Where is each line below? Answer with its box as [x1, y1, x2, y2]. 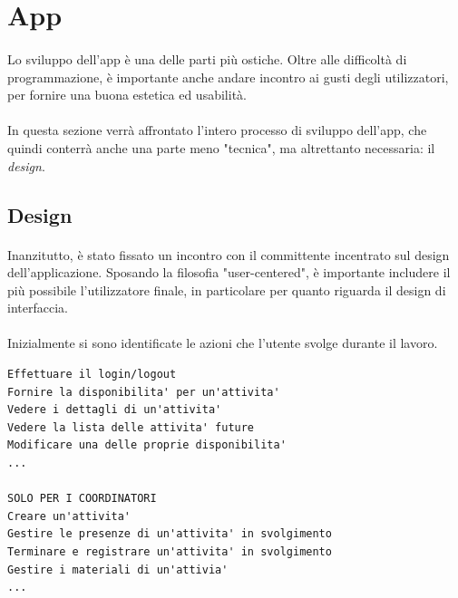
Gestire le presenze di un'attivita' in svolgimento [7, 527, 332, 541]
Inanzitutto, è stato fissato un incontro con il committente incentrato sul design [7, 245, 450, 264]
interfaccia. [7, 298, 68, 317]
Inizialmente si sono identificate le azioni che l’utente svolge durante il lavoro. [7, 333, 438, 352]
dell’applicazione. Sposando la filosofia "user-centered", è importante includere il [7, 263, 451, 282]
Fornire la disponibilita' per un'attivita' [7, 385, 280, 399]
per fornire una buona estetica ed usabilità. [7, 85, 247, 104]
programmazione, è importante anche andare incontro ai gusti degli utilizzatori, [7, 67, 449, 86]
